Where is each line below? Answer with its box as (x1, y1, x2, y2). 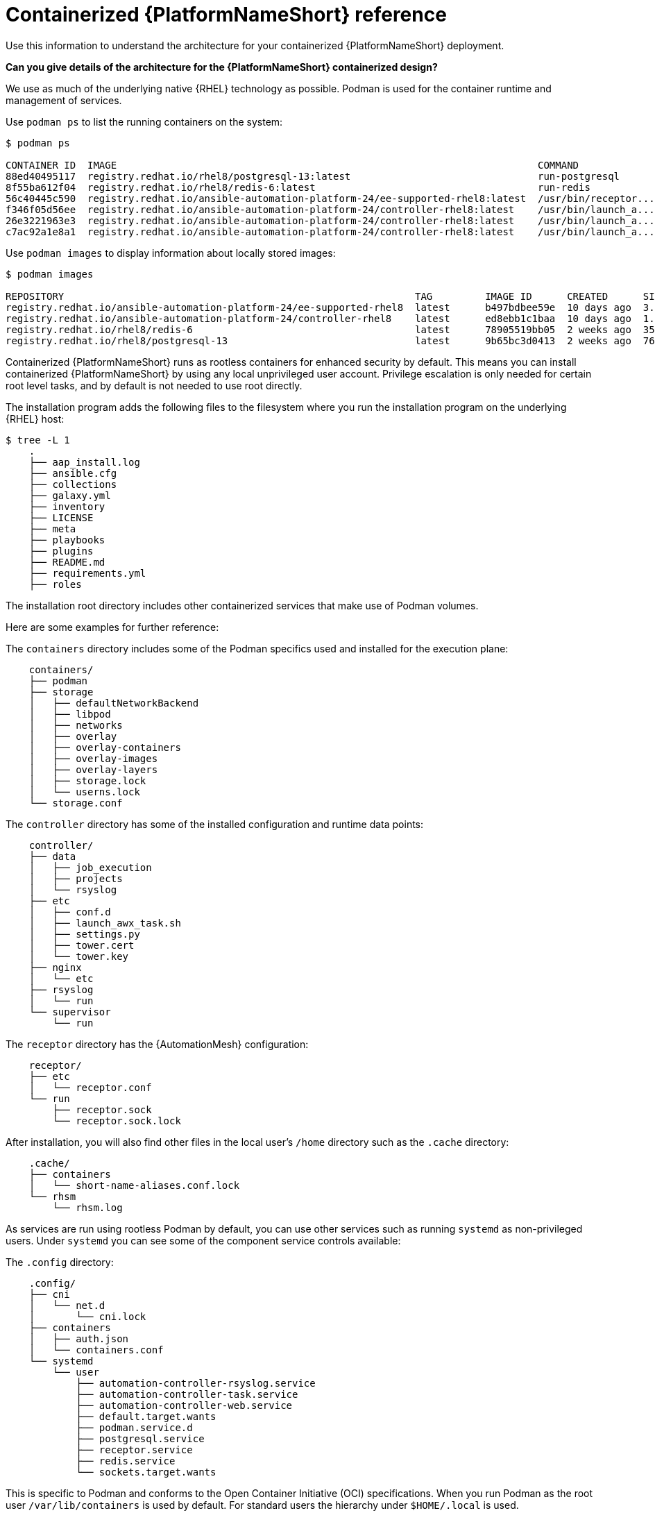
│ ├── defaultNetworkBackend (28, 697, 199, 709)
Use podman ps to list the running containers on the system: (6, 115, 283, 128)
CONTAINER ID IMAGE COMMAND (6, 159, 579, 171)
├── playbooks (28, 534, 105, 546)
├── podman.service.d (76, 1421, 193, 1433)
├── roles (28, 578, 82, 590)
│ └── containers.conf (28, 1344, 164, 1355)
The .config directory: (6, 1256, 114, 1268)
